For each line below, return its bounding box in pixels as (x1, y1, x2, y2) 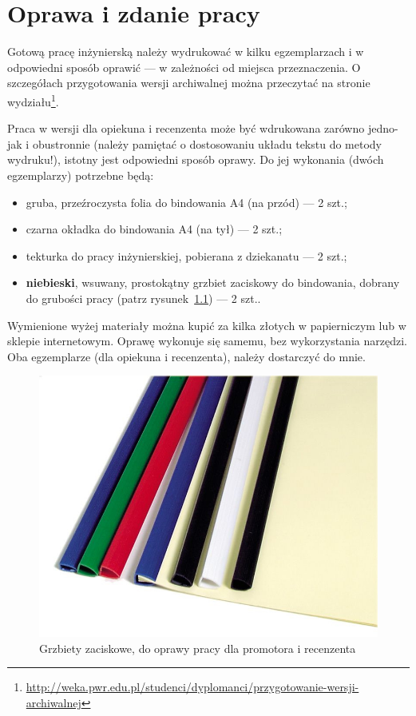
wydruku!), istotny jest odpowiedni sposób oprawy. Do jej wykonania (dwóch (7, 151, 384, 168)
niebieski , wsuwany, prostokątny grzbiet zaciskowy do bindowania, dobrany (26, 274, 400, 291)
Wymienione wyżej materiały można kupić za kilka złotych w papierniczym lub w (7, 316, 406, 333)
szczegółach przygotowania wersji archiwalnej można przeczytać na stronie (7, 74, 370, 91)
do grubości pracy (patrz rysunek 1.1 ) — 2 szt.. (26, 289, 261, 306)
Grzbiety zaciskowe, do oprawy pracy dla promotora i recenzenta (39, 639, 356, 656)
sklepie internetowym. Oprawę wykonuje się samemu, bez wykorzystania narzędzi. (7, 332, 407, 349)
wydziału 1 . (7, 90, 59, 109)
